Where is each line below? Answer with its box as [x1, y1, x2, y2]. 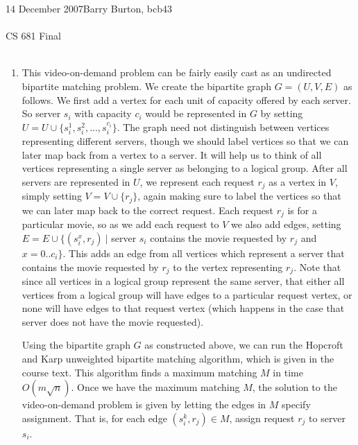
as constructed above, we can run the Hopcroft [144, 338, 343, 352]
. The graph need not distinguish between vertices [117, 119, 330, 134]
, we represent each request [139, 174, 255, 189]
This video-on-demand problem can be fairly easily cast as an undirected [22, 65, 332, 80]
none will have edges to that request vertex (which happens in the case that [22, 301, 345, 315]
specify [282, 397, 311, 412]
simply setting [22, 189, 82, 203]
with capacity [74, 106, 132, 121]
